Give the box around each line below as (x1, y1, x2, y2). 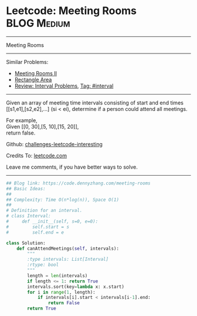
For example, (6, 116, 38, 124)
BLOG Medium (6, 16, 70, 30)
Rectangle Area (14, 76, 52, 83)
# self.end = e (6, 229, 64, 236)
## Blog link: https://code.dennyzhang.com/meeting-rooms (6, 180, 151, 186)
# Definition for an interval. (6, 207, 83, 214)
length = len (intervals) (27, 273, 88, 278)
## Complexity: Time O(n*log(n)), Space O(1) (6, 197, 119, 203)
